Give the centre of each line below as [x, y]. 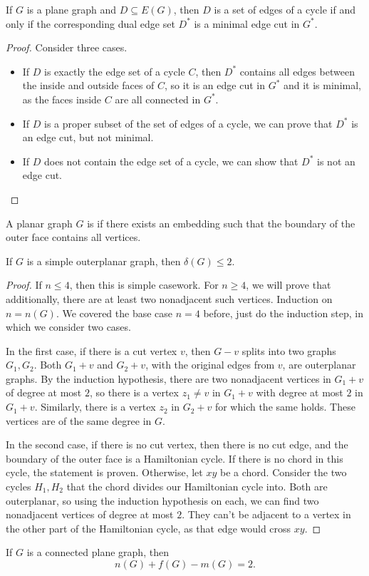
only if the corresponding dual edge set [90, 23]
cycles [19, 487]
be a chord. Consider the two [283, 472]
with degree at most [300, 392]
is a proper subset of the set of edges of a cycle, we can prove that [188, 123]
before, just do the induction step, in [284, 313]
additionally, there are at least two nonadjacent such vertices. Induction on [169, 298]
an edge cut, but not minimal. [88, 137]
